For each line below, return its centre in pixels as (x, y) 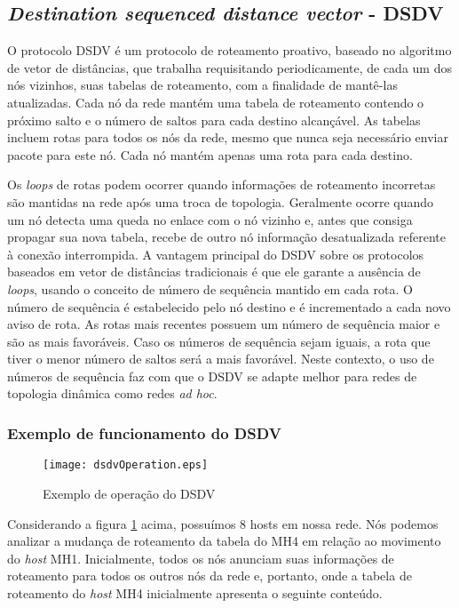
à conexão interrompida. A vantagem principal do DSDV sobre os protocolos (216, 254)
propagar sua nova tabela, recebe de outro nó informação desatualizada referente (226, 237)
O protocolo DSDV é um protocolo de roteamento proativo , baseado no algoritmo (229, 50)
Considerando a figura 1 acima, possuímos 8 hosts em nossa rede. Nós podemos (223, 523)
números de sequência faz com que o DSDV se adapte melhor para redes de (212, 376)
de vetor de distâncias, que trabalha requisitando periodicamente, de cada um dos (229, 67)
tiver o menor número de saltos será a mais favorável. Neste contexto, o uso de (221, 359)
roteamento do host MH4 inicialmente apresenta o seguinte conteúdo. (195, 592)
